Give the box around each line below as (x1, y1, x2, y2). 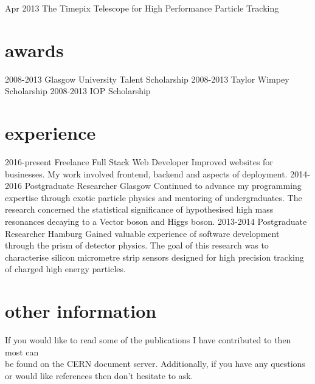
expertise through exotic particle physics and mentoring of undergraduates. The (5, 191, 302, 204)
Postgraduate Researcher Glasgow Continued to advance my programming (24, 179, 302, 192)
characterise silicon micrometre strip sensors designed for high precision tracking (5, 250, 304, 263)
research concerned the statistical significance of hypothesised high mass (5, 203, 274, 216)
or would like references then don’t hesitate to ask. (5, 369, 193, 382)
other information (5, 298, 157, 323)
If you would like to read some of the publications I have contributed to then (5, 334, 291, 346)
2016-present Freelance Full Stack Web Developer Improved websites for (5, 156, 273, 168)
